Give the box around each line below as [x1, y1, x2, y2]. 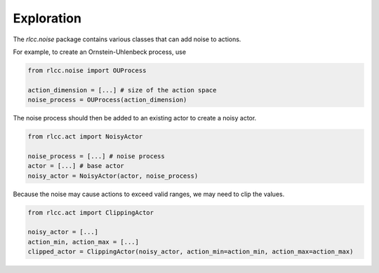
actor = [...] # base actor [27, 162, 124, 170]
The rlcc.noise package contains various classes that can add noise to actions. [13, 35, 241, 43]
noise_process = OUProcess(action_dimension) [27, 96, 187, 104]
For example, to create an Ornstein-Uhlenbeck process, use [13, 48, 186, 56]
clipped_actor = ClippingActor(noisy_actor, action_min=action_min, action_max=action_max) [27, 248, 354, 255]
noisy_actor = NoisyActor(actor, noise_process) [27, 171, 199, 180]
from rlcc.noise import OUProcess [27, 66, 147, 74]
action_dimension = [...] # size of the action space [27, 86, 217, 94]
